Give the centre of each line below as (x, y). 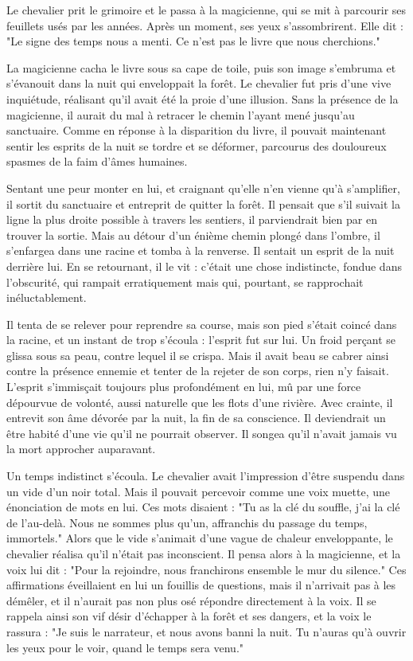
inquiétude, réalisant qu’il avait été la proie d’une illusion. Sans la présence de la (203, 98)
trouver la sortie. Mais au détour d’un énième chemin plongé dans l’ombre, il (193, 235)
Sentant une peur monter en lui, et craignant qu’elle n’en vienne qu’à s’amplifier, (203, 188)
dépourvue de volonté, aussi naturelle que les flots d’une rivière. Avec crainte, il (200, 402)
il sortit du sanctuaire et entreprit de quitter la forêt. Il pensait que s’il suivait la (203, 203)
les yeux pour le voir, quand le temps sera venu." (125, 647)
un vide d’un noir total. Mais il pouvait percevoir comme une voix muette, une (199, 491)
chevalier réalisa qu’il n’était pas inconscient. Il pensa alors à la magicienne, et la (204, 553)
